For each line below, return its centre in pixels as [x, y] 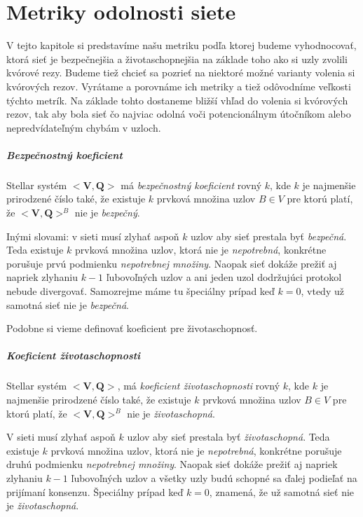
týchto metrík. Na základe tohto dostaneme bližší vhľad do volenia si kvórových [177, 100]
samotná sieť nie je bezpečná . [68, 304]
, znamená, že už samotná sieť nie [282, 491]
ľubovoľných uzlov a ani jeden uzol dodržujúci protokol [224, 277]
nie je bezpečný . [107, 213]
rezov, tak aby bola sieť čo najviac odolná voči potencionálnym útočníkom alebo [179, 114]
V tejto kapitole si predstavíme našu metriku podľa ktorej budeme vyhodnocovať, [181, 45]
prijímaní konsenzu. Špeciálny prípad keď [95, 491]
